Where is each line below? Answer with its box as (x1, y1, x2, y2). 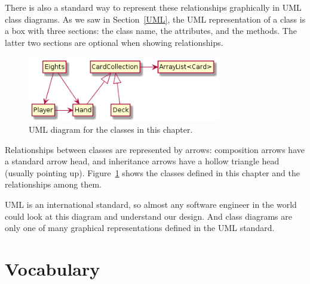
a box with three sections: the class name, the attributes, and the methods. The (5, 24, 297, 37)
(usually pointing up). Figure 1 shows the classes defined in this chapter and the (5, 166, 300, 179)
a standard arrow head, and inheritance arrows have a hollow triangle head (5, 155, 280, 167)
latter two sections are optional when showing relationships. (5, 36, 223, 48)
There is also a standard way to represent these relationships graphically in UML (5, 1, 302, 13)
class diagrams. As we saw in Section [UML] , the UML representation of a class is (5, 13, 306, 25)
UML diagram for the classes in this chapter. (29, 123, 193, 135)
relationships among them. (5, 178, 102, 191)
